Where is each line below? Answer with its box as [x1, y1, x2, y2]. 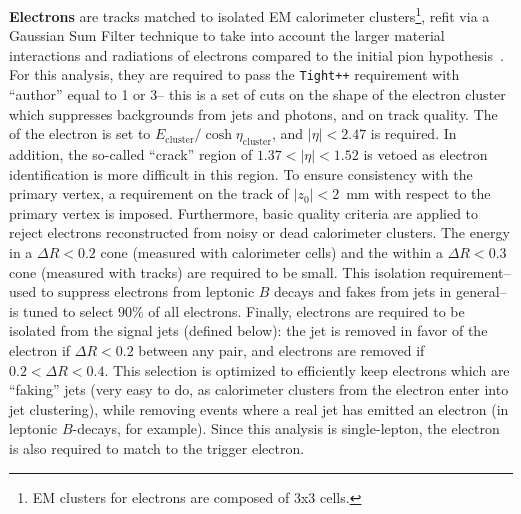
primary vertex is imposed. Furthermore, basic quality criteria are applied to [9, 202, 479, 223]
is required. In [370, 123, 457, 144]
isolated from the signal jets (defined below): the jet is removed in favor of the [9, 320, 488, 341]
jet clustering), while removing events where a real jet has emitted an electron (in [9, 398, 509, 419]
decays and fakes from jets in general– [274, 281, 507, 302]
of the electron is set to [9, 123, 151, 144]
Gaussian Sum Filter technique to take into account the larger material [9, 25, 445, 46]
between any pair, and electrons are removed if [138, 340, 425, 361]
